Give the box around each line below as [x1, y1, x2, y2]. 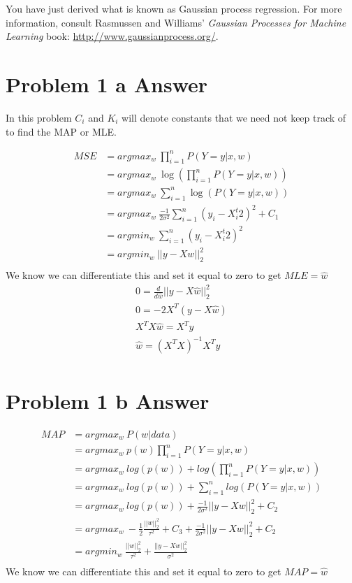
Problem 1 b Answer [6, 386, 210, 415]
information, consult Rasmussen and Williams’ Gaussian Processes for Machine [6, 15, 346, 29]
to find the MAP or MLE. [6, 124, 117, 138]
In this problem [6, 110, 72, 124]
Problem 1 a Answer [6, 69, 208, 98]
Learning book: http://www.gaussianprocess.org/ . [6, 29, 219, 43]
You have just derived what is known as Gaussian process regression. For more [6, 1, 342, 15]
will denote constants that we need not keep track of [122, 110, 346, 124]
